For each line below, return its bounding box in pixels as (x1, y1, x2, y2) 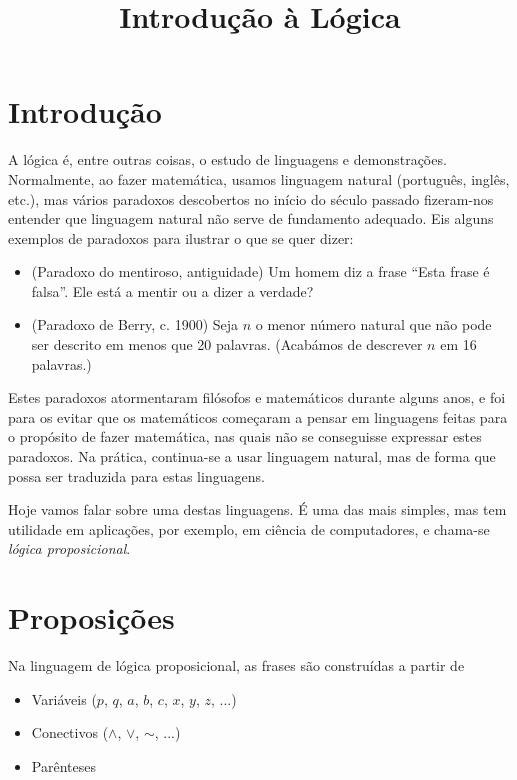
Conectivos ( (31, 722, 109, 743)
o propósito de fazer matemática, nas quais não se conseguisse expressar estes (8, 426, 482, 447)
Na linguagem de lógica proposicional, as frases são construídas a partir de (8, 655, 465, 676)
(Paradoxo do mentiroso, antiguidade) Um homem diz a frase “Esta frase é (31, 261, 490, 282)
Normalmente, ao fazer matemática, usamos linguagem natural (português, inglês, (8, 168, 510, 189)
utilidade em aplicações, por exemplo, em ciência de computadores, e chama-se (8, 518, 490, 539)
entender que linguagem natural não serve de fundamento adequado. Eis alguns (8, 208, 494, 229)
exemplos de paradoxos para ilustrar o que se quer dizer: (8, 227, 354, 248)
